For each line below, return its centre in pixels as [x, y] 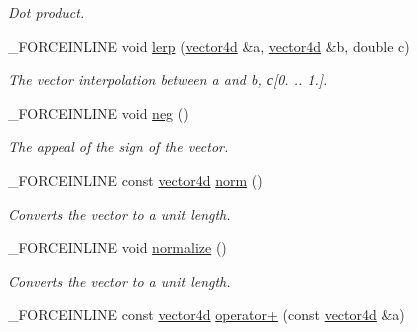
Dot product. [46, 12]
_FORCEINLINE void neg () [98, 112]
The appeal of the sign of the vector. [118, 146]
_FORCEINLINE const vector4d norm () [135, 179]
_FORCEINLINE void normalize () [117, 247]
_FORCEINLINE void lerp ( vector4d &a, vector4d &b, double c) [209, 45]
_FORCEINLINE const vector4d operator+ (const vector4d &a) [206, 314]
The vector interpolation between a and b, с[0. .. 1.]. [168, 79]
